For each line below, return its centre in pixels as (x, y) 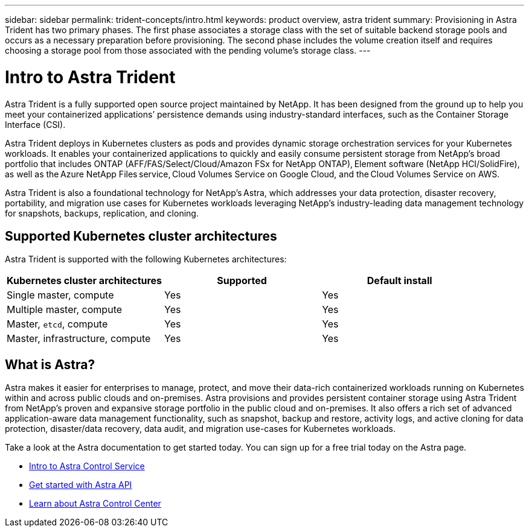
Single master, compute (60, 295)
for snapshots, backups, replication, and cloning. (102, 213)
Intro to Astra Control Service (87, 466)
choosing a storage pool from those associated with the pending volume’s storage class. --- (188, 50)
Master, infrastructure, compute (79, 339)
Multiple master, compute (65, 310)
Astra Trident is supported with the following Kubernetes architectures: (146, 259)
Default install (399, 281)
